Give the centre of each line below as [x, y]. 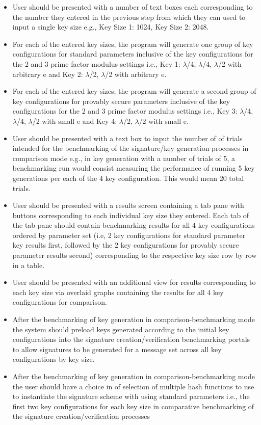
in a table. [29, 265]
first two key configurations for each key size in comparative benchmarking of [133, 406]
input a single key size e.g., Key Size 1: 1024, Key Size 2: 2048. [111, 27]
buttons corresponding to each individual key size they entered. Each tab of [131, 215]
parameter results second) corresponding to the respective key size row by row [135, 255]
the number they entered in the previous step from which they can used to [129, 17]
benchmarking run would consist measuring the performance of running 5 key [134, 168]
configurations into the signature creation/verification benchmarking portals [131, 339]
